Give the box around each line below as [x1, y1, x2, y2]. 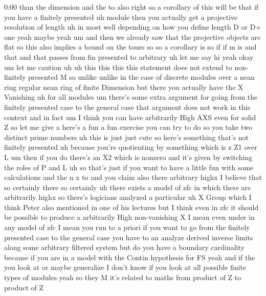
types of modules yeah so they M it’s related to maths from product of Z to [4, 272, 241, 283]
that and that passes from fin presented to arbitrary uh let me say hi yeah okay [4, 51, 254, 62]
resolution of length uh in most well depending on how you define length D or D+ [4, 21, 261, 32]
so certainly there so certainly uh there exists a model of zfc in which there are [4, 181, 251, 192]
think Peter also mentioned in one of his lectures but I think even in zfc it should [4, 201, 259, 212]
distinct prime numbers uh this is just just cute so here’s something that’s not [4, 131, 249, 142]
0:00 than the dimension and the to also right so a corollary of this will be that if [4, 2, 259, 12]
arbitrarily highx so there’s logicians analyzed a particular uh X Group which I [4, 192, 252, 202]
